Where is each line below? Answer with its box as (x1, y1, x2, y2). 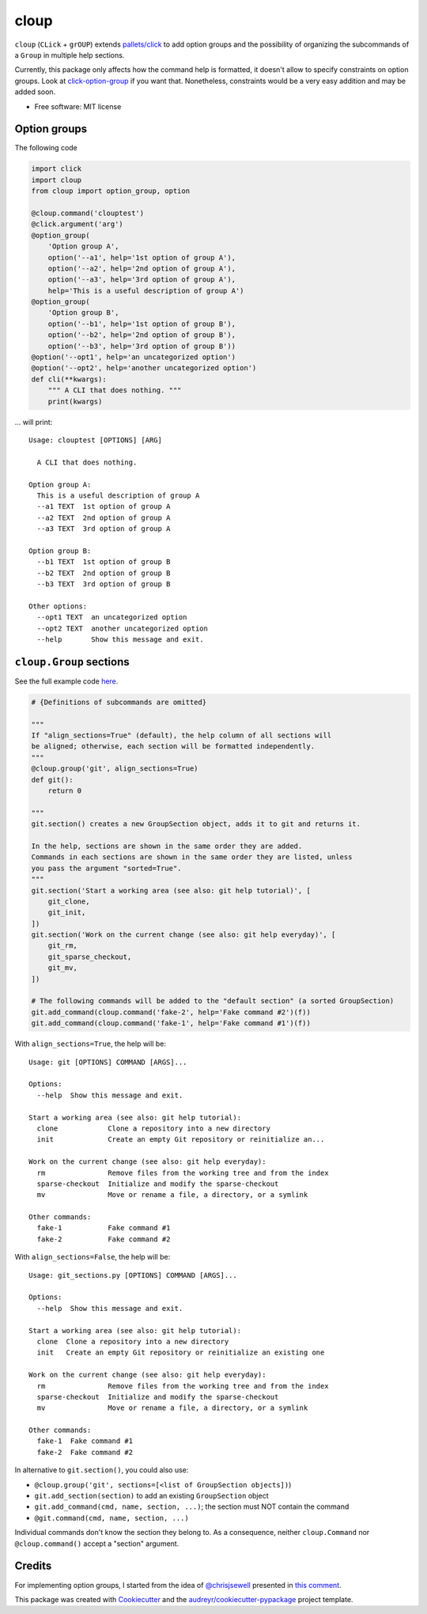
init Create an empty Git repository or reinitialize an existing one (36, 1348, 325, 1357)
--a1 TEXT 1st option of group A (36, 502, 171, 511)
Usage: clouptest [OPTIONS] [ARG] (28, 435, 162, 445)
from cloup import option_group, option (31, 187, 190, 195)
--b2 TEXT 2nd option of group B (36, 568, 171, 578)
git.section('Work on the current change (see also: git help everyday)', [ (31, 930, 336, 939)
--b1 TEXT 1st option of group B (36, 558, 171, 566)
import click (31, 165, 82, 173)
